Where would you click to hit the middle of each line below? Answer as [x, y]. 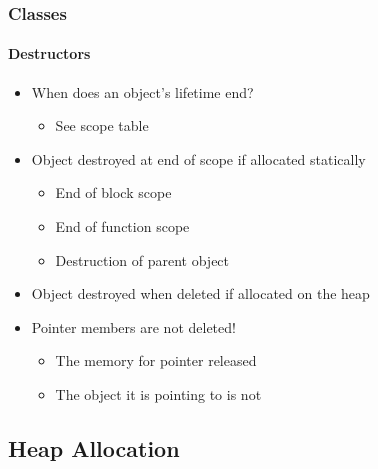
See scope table [102, 125]
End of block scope [113, 192]
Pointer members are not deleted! [133, 326]
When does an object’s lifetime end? [142, 91]
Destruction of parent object [142, 259]
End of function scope [122, 226]
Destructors [49, 53]
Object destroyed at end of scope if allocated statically [198, 158]
